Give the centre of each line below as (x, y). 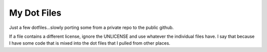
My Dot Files (35, 13)
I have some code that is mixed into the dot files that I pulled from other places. (90, 43)
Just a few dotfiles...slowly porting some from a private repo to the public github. (91, 27)
